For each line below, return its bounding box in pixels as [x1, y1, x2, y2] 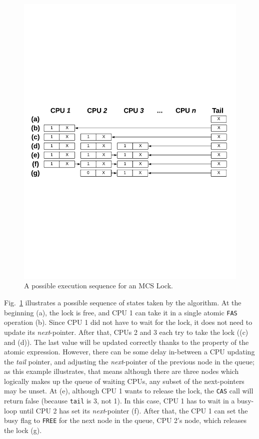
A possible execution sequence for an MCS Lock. [24, 280, 173, 291]
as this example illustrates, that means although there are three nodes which [4, 366, 239, 376]
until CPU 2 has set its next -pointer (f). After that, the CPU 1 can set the [19, 405, 248, 415]
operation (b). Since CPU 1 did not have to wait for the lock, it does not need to [4, 317, 252, 327]
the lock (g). [4, 425, 42, 435]
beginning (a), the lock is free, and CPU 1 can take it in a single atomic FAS [4, 307, 237, 317]
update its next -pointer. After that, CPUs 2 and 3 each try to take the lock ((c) [4, 326, 248, 337]
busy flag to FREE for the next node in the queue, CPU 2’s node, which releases [4, 415, 246, 425]
